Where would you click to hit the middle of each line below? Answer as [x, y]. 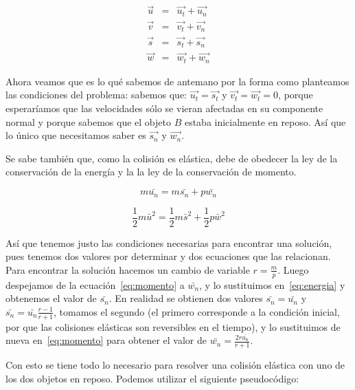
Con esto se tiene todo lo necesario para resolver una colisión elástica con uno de [175, 365]
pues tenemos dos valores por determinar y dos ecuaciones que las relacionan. [168, 256]
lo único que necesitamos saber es [76, 135]
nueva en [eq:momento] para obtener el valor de [106, 340]
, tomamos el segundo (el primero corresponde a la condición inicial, [196, 311]
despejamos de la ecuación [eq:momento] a [95, 284]
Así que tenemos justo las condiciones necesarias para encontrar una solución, [169, 242]
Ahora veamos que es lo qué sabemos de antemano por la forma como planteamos [177, 81]
